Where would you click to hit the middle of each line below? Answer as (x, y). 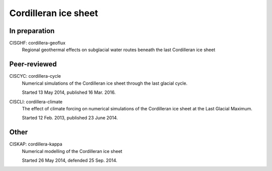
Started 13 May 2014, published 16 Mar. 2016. (69, 92)
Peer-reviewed (33, 64)
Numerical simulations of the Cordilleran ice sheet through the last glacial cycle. (105, 83)
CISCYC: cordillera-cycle (35, 76)
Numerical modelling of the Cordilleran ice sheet (72, 151)
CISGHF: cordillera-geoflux (37, 43)
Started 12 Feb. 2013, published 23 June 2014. (70, 118)
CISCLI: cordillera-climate (36, 102)
